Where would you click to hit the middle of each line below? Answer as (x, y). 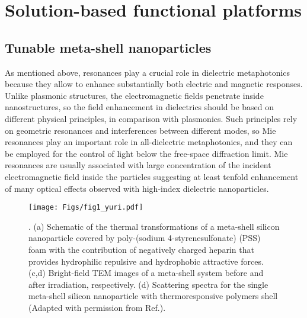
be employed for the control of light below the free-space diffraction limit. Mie (146, 153)
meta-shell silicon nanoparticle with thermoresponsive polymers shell (153, 296)
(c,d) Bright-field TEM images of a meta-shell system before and (146, 273)
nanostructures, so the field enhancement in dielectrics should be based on (140, 107)
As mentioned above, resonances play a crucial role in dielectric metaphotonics (148, 72)
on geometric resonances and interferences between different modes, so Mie (140, 130)
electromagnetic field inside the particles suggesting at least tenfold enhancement (152, 176)
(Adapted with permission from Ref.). (97, 307)
